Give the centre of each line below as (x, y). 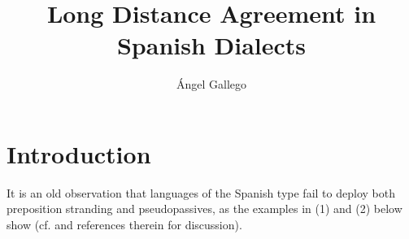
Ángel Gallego (211, 84)
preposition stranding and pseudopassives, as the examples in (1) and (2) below (204, 209)
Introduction (79, 153)
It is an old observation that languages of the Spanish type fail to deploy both (201, 192)
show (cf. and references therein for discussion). (124, 225)
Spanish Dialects (211, 45)
